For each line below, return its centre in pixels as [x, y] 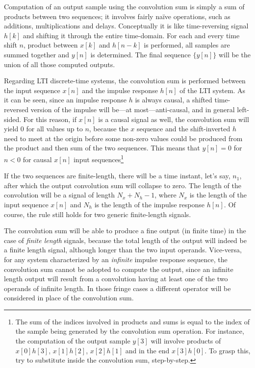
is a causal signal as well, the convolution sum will [174, 119]
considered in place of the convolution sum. [69, 298]
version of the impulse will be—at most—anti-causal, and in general [133, 109]
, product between [51, 45]
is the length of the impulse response [150, 204]
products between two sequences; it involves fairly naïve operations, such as [117, 16]
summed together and [37, 54]
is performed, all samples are [187, 45]
